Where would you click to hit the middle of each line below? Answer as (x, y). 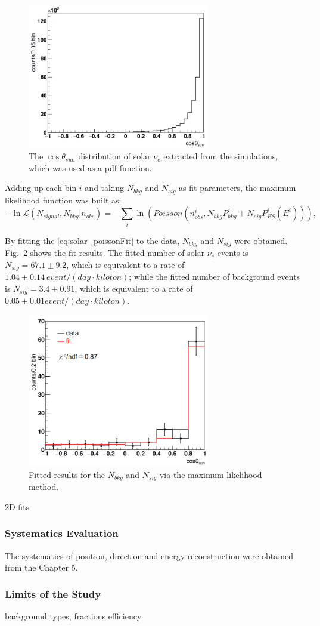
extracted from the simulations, (221, 156)
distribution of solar (114, 156)
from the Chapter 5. (41, 567)
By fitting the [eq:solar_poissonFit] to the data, (92, 240)
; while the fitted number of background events (215, 277)
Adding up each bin (41, 188)
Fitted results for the (67, 474)
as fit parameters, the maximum (237, 188)
